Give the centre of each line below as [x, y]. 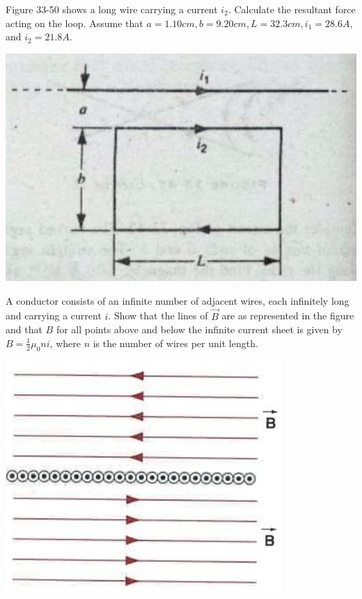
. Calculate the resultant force [292, 9]
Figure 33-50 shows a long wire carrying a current [112, 9]
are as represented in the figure [288, 316]
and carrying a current [54, 316]
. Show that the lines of [158, 316]
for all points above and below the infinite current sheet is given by [199, 329]
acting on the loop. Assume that [74, 23]
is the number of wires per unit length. [175, 343]
